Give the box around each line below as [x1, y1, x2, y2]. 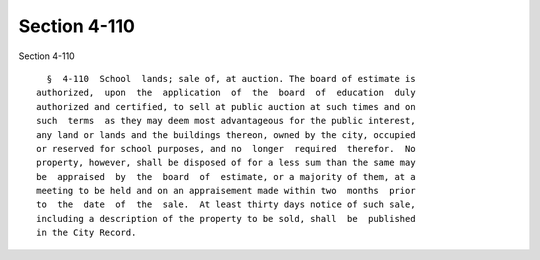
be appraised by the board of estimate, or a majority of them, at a [36, 171, 416, 182]
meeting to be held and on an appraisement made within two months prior [36, 185, 416, 197]
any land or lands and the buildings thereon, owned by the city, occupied [36, 129, 416, 140]
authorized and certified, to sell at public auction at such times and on [36, 101, 416, 112]
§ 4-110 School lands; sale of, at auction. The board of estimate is [46, 73, 416, 84]
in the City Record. [36, 227, 137, 239]
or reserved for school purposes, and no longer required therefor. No [36, 143, 416, 154]
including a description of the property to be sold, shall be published [36, 213, 416, 224]
